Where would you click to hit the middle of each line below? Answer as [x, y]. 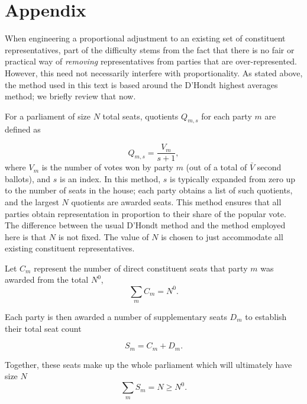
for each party [227, 116]
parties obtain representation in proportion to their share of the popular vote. [146, 213]
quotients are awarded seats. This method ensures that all [176, 201]
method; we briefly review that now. [70, 96]
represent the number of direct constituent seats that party [141, 268]
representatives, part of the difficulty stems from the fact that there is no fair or [150, 49]
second [269, 167]
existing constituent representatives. [70, 248]
